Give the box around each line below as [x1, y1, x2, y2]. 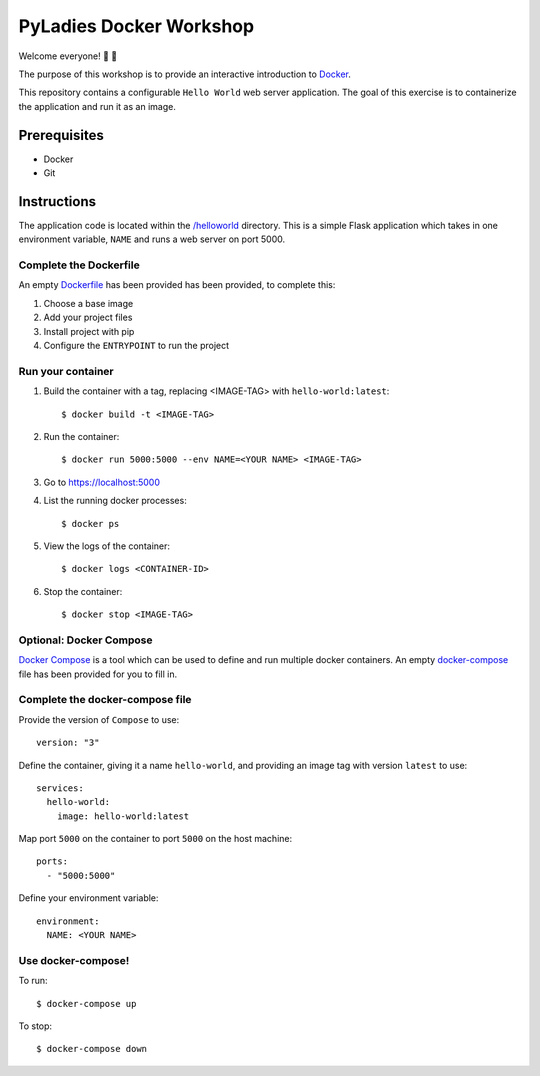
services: [36, 782, 84, 794]
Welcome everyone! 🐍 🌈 [18, 50, 118, 62]
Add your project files [43, 311, 133, 324]
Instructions [18, 193, 97, 210]
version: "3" [36, 737, 100, 749]
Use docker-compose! [18, 953, 130, 967]
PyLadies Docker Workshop [18, 15, 255, 37]
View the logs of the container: [43, 540, 170, 552]
